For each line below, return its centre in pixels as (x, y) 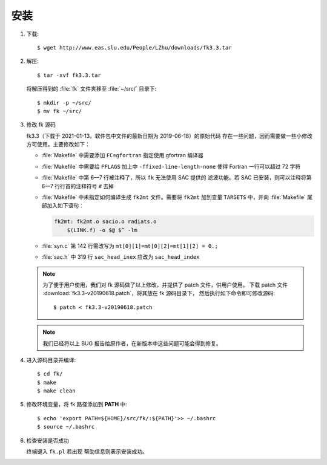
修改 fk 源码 (41, 125)
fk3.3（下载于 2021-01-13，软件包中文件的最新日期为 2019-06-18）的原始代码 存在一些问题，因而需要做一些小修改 (170, 135)
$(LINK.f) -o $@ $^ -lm (102, 230)
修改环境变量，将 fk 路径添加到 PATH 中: (77, 405)
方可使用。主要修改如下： (58, 145)
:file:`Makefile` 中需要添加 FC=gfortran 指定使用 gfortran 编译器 (123, 155)
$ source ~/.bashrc (66, 427)
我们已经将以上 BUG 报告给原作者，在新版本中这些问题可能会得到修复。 (132, 343)
